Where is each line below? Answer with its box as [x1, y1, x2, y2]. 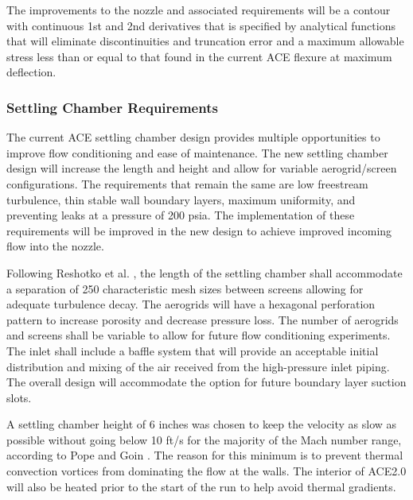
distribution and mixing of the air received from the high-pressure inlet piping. [6, 358, 390, 374]
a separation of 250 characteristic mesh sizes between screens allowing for [6, 280, 364, 297]
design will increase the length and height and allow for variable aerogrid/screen [6, 160, 397, 176]
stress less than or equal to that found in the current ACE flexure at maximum [6, 48, 392, 64]
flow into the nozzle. [6, 238, 104, 254]
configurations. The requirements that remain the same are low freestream [6, 175, 368, 192]
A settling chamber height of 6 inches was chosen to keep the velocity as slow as [6, 416, 397, 432]
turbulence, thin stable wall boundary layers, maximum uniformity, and [6, 191, 356, 207]
